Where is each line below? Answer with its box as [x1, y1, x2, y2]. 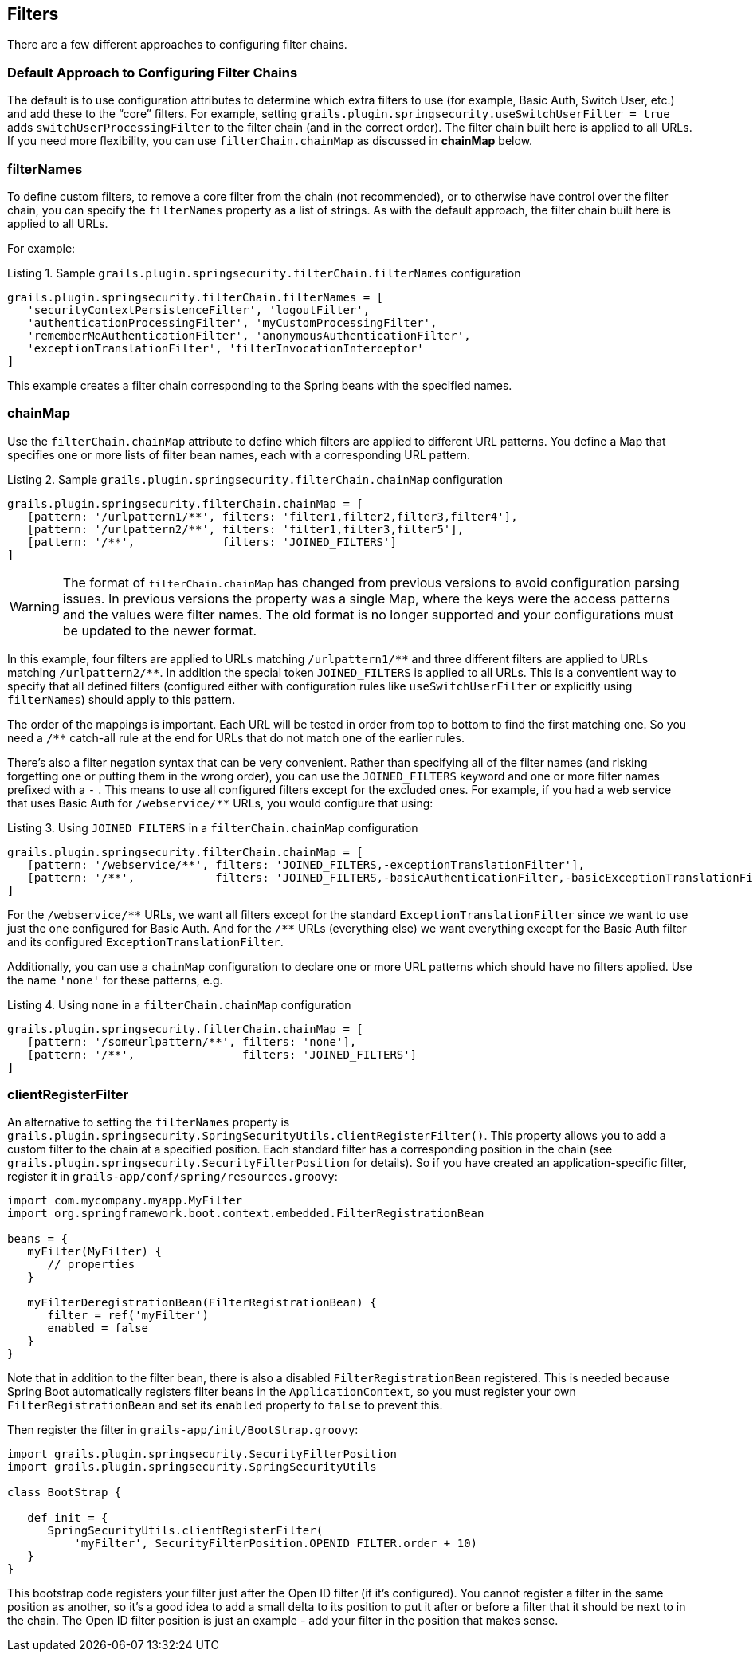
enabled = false [47, 1322, 149, 1335]
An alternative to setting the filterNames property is [7, 1115, 290, 1130]
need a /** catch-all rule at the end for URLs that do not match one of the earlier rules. [7, 730, 465, 745]
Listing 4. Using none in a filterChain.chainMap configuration [7, 997, 351, 1012]
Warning [10, 598, 60, 615]
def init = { [27, 1511, 108, 1525]
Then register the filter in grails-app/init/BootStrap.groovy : [7, 1423, 359, 1437]
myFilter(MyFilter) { [27, 1245, 162, 1259]
